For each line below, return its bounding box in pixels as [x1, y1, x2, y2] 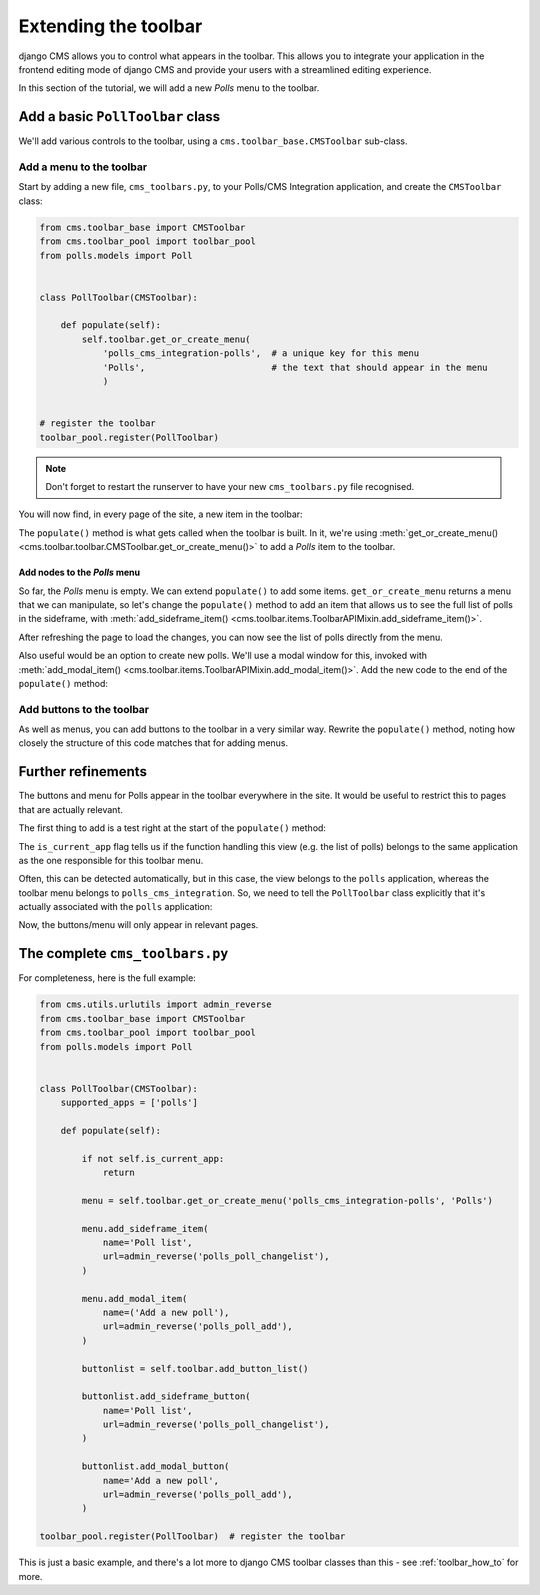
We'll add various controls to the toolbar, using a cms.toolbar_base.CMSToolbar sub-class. [18, 135, 408, 147]
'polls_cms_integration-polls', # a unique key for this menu [102, 348, 420, 359]
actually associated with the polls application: [18, 901, 213, 913]
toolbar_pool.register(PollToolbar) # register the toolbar [39, 1531, 346, 1542]
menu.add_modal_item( [81, 1293, 188, 1304]
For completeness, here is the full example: [18, 972, 197, 984]
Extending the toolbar [18, 15, 203, 37]
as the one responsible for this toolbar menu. [18, 854, 204, 866]
